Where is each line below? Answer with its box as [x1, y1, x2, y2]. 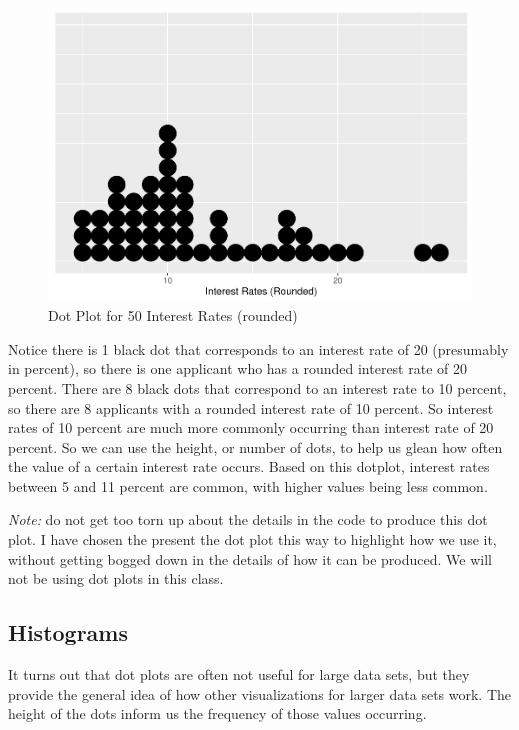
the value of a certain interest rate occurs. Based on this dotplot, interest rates [8, 456, 490, 477]
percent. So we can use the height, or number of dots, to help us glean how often [8, 436, 503, 457]
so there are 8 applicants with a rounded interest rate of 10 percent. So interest [8, 397, 494, 418]
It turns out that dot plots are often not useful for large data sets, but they [8, 664, 470, 685]
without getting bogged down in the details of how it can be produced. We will [8, 548, 492, 569]
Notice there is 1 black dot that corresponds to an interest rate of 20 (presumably [8, 338, 509, 359]
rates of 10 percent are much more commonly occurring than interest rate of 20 [8, 417, 494, 438]
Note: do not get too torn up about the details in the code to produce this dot [8, 509, 488, 530]
